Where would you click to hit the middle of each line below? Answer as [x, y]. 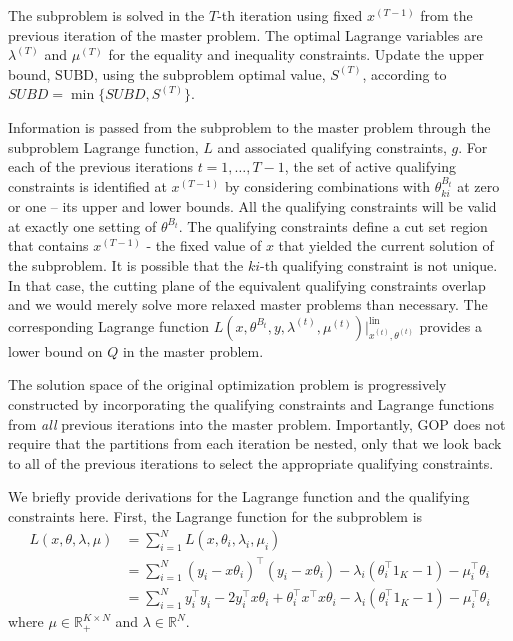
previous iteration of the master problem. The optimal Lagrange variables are [245, 34]
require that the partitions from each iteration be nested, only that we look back [255, 443]
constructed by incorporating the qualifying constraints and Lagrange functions [251, 403]
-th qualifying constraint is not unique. [379, 264]
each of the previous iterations [100, 166]
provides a [450, 325]
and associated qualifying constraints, [332, 146]
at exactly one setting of [82, 225]
